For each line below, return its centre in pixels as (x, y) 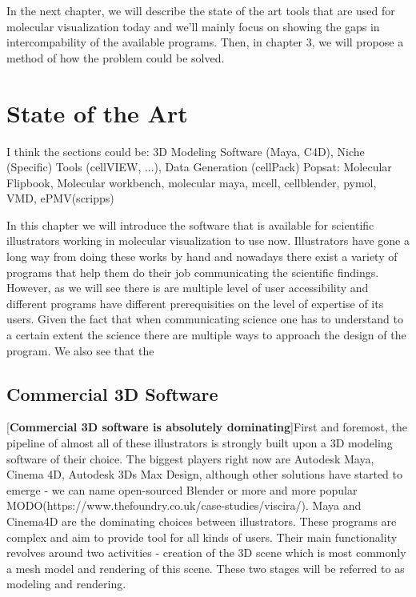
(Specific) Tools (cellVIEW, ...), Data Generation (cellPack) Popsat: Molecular (199, 167)
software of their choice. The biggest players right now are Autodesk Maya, (190, 458)
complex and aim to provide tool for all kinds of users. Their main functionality (202, 537)
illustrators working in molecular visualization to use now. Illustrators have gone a (208, 240)
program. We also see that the (80, 350)
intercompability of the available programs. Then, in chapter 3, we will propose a (205, 42)
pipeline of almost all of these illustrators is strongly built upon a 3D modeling (200, 443)
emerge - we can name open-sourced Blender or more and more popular (182, 489)
